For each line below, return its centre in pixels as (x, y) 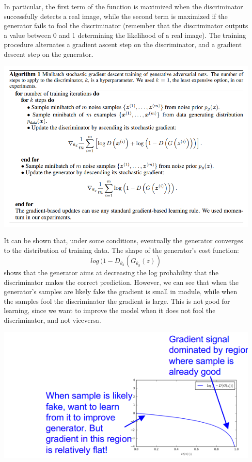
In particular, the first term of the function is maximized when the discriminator (124, 6)
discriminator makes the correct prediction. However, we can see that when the (121, 282)
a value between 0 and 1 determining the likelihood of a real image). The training (125, 35)
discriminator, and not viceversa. (53, 320)
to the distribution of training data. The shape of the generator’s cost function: (122, 250)
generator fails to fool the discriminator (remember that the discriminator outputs (126, 25)
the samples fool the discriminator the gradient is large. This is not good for (117, 301)
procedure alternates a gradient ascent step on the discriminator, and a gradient (123, 44)
